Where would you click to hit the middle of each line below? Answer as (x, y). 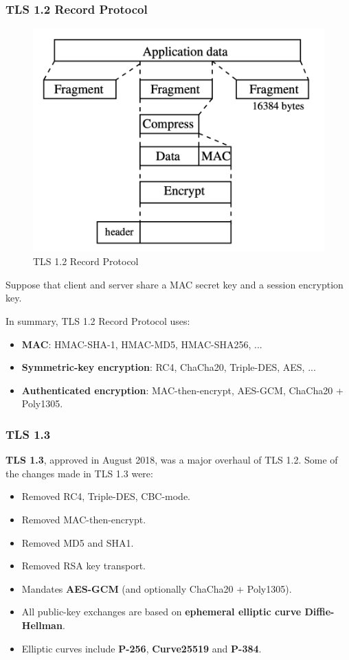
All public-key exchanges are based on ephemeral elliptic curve (161, 612)
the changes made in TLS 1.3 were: (79, 473)
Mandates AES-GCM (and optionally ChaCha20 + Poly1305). (157, 588)
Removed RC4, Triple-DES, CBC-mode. (106, 496)
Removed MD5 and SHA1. (78, 542)
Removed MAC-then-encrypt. (84, 519)
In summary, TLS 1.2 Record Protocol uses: (98, 320)
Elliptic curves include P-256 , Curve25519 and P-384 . (142, 648)
